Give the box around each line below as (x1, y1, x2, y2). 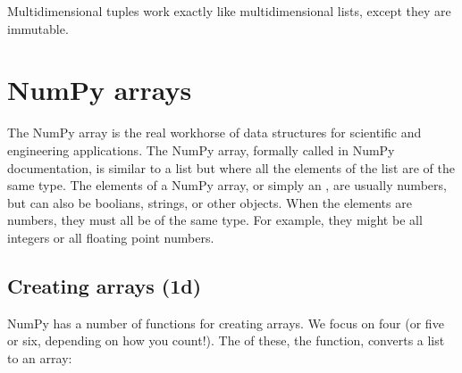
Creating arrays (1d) (7, 271, 202, 299)
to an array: (7, 348, 72, 367)
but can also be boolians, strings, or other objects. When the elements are (7, 193, 412, 211)
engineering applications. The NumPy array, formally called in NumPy (7, 140, 395, 159)
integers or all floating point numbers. (7, 228, 214, 246)
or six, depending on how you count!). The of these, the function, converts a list (7, 331, 445, 350)
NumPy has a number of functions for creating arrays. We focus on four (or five (7, 313, 444, 332)
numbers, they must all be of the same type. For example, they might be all (7, 211, 423, 229)
